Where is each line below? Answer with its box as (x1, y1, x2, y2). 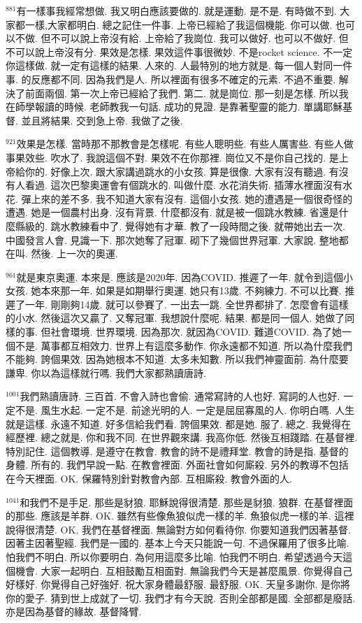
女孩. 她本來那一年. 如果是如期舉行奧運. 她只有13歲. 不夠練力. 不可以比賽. (6, 283, 342, 298)
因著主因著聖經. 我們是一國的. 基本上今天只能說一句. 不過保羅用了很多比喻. (6, 536, 349, 550)
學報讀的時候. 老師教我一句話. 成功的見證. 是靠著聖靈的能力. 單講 (24, 99, 324, 114)
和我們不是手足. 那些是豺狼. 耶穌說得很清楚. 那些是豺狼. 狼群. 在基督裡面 (20, 494, 354, 509)
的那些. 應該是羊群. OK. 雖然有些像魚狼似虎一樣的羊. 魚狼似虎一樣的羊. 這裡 (6, 508, 354, 523)
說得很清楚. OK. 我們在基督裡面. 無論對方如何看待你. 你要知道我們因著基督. (6, 522, 351, 536)
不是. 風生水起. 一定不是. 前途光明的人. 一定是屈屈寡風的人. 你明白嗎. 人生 (15, 403, 355, 417)
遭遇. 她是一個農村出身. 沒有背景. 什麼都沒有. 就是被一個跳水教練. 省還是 (6, 205, 339, 220)
